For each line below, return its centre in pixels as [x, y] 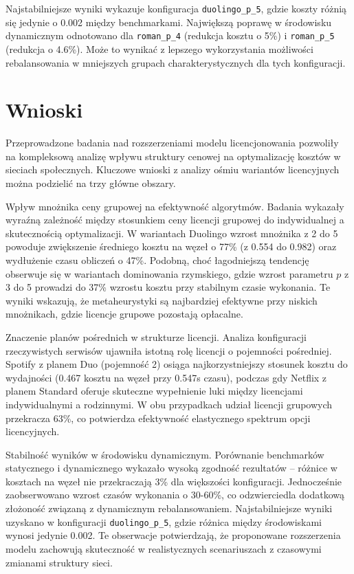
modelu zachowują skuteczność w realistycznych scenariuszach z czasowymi [164, 548]
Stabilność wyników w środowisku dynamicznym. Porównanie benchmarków [165, 454]
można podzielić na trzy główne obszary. [91, 183]
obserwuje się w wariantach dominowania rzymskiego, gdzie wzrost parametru [169, 273]
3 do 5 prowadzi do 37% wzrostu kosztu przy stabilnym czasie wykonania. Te [168, 287]
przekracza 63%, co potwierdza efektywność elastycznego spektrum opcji [158, 418]
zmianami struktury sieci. [59, 562]
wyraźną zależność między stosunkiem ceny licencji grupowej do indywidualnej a [175, 220]
